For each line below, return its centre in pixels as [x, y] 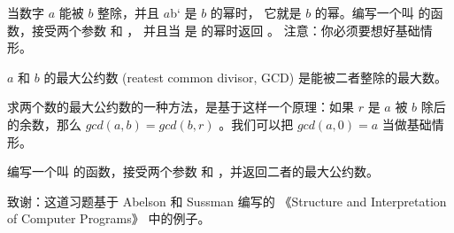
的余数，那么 [44, 124]
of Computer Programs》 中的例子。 [109, 218]
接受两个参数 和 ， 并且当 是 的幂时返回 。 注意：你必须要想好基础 [226, 30]
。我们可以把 [256, 124]
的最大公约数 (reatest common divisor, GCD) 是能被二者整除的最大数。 [245, 77]
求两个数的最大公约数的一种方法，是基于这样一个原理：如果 [181, 107]
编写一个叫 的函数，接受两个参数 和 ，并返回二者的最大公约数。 [193, 171]
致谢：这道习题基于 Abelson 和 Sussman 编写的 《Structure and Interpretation [227, 201]
